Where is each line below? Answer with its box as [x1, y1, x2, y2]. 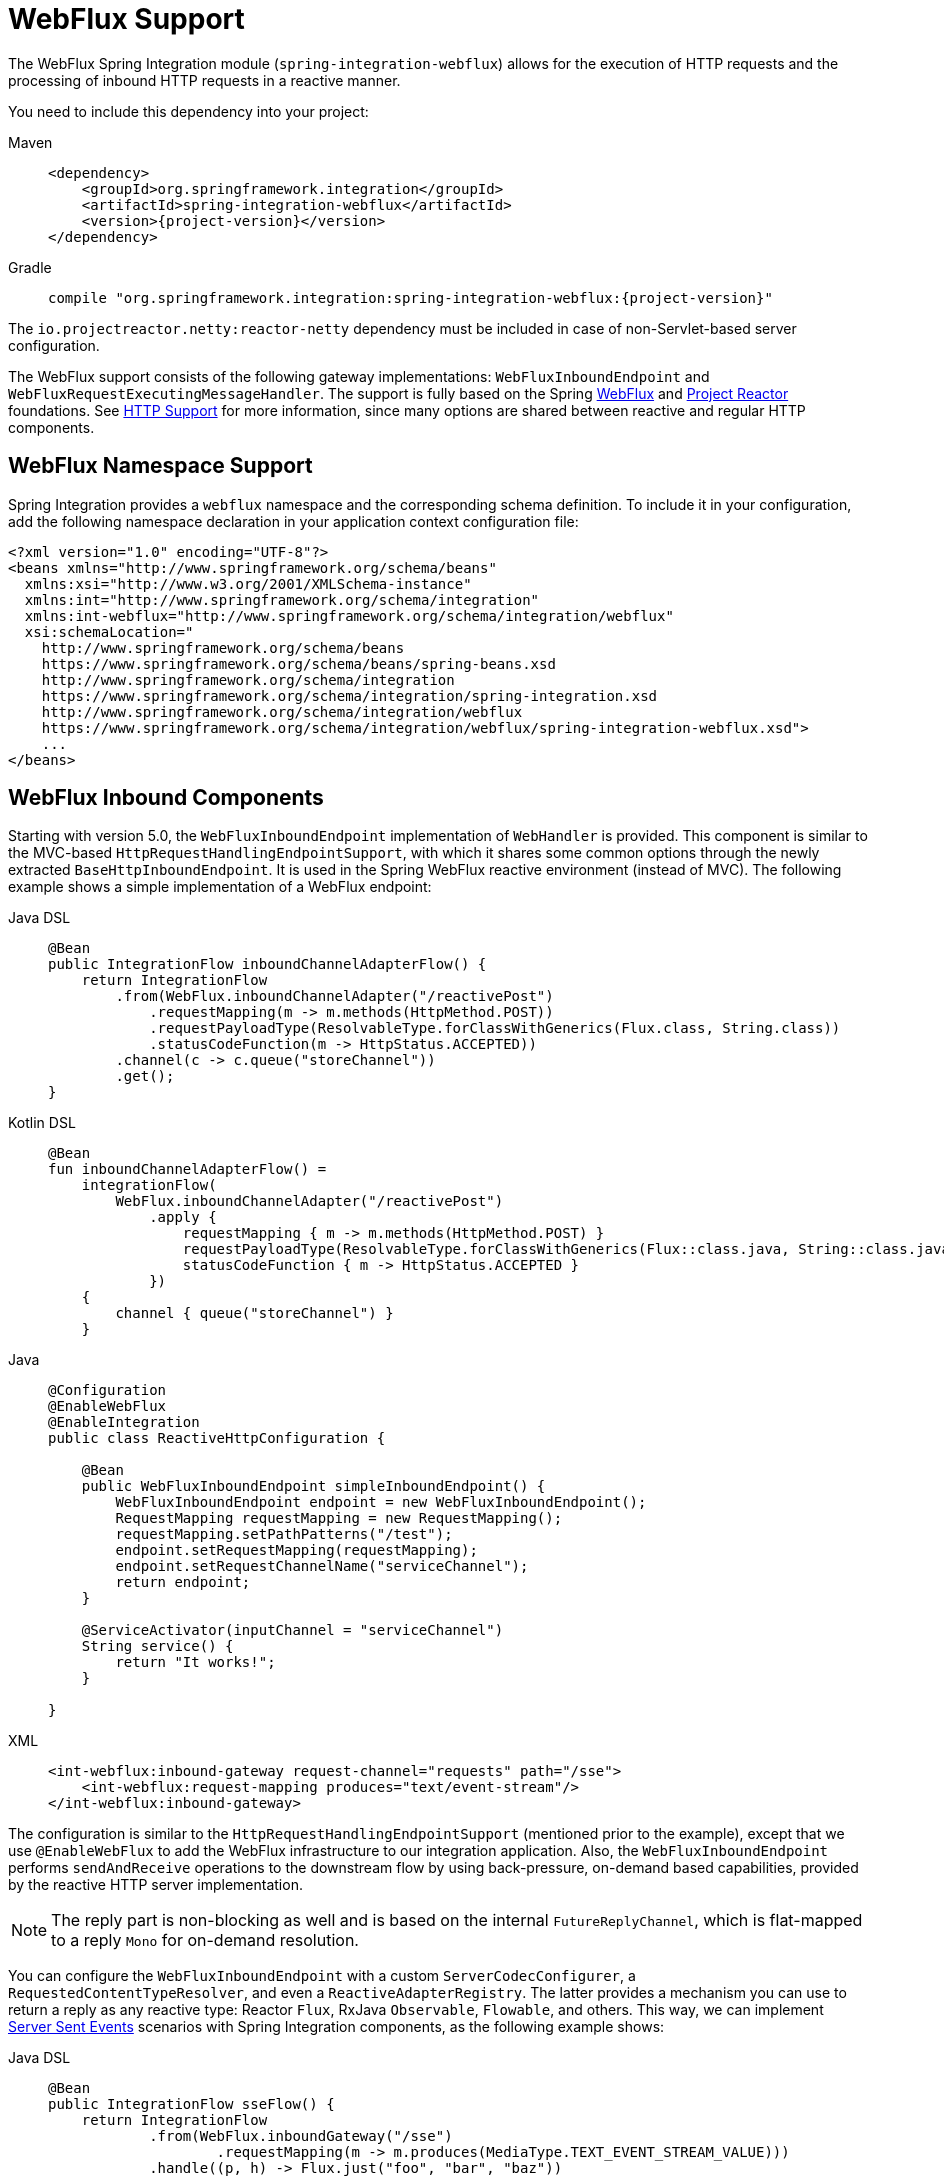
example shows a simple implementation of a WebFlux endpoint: [8, 878, 432, 896]
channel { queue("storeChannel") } [115, 1305, 394, 1322]
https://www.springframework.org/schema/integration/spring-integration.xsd [41, 687, 658, 704]
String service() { [81, 1638, 234, 1655]
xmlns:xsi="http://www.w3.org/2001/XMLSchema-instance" [24, 575, 472, 592]
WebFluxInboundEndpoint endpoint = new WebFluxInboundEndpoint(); [115, 1494, 647, 1511]
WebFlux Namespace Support [8, 453, 313, 479]
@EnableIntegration [48, 1414, 200, 1431]
